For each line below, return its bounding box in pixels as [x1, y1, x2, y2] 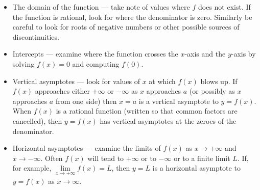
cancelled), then [12, 115, 62, 126]
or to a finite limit [174, 152, 230, 163]
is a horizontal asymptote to [152, 162, 241, 173]
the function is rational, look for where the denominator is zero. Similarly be [12, 11, 252, 22]
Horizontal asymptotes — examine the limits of [12, 143, 161, 153]
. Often [40, 152, 63, 163]
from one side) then [55, 95, 117, 106]
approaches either [35, 86, 90, 96]
